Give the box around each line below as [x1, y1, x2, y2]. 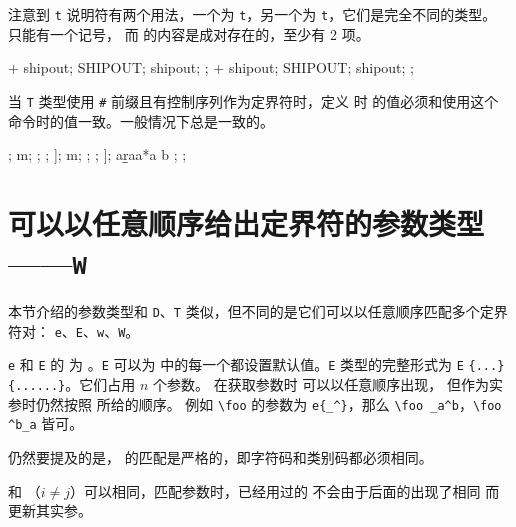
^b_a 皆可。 [8, 413, 84, 434]
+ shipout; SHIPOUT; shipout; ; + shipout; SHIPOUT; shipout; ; [8, 57, 415, 78]
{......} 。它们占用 [8, 374, 136, 395]
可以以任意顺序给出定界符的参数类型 [8, 202, 485, 243]
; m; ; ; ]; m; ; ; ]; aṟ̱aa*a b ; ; [8, 144, 187, 165]
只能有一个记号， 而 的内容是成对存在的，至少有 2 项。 [8, 23, 370, 44]
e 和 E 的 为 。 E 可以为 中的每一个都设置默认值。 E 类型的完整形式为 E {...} [8, 354, 505, 375]
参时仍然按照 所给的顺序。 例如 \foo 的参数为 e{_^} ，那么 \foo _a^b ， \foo [8, 393, 502, 414]
